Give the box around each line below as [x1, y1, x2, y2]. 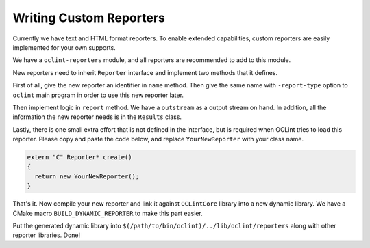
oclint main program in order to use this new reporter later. [12, 91, 184, 99]
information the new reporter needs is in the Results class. [12, 113, 182, 121]
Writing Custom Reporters [12, 10, 166, 25]
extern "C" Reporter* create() [27, 154, 133, 161]
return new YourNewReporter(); [34, 172, 140, 180]
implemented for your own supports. [12, 43, 116, 51]
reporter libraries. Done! [12, 231, 81, 239]
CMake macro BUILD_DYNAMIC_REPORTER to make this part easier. [12, 209, 203, 217]
